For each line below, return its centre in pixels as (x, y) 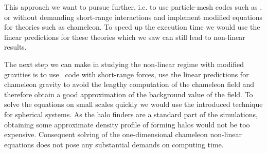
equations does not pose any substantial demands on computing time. (114, 144)
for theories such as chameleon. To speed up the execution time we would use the (132, 27)
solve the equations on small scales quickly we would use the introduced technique (133, 104)
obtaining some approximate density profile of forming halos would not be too (127, 124)
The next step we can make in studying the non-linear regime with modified (124, 64)
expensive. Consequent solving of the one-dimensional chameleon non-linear (123, 134)
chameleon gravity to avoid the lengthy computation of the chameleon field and (129, 84)
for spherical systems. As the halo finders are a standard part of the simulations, (131, 114)
